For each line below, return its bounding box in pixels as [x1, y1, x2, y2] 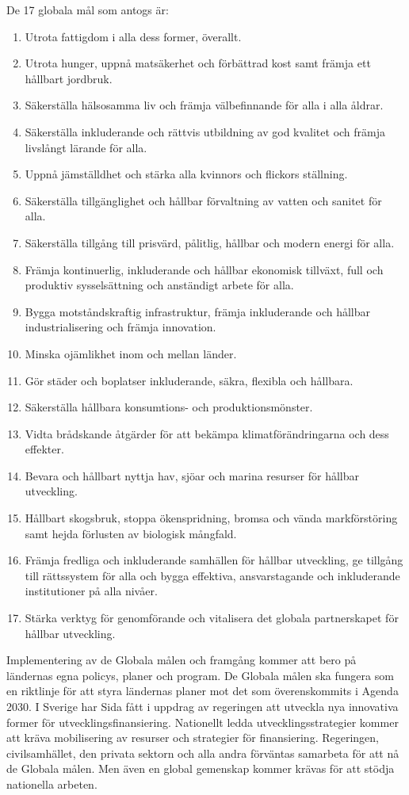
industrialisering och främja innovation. [25, 319, 216, 335]
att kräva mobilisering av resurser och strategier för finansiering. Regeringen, [6, 729, 379, 746]
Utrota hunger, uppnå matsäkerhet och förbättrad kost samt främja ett [25, 55, 371, 71]
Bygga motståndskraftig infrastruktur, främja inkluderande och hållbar [25, 303, 370, 319]
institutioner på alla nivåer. [25, 583, 158, 599]
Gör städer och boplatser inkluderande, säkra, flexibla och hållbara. [25, 372, 354, 388]
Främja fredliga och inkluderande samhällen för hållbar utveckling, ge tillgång [25, 552, 403, 568]
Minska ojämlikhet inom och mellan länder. [25, 345, 237, 361]
